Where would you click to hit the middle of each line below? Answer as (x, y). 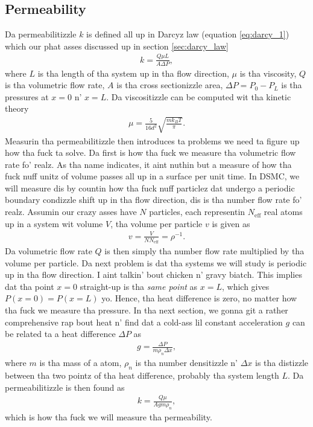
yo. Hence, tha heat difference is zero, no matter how (199, 298)
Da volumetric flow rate (49, 251)
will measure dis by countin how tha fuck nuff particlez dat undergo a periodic (150, 188)
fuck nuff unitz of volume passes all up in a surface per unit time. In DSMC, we (152, 176)
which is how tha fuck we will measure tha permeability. (109, 417)
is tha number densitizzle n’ (186, 363)
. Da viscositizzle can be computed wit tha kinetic (199, 96)
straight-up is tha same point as (139, 286)
